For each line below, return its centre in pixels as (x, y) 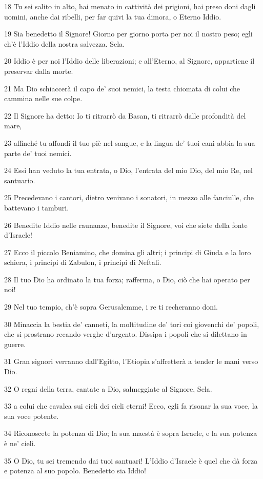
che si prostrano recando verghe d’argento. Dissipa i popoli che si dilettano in (126, 334)
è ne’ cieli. (20, 443)
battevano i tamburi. (37, 207)
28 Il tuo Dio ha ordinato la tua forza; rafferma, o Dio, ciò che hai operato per (127, 279)
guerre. (15, 344)
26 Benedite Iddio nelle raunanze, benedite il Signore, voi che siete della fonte (126, 225)
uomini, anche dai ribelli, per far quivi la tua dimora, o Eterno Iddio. (113, 16)
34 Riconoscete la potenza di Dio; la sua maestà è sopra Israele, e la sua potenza (131, 433)
